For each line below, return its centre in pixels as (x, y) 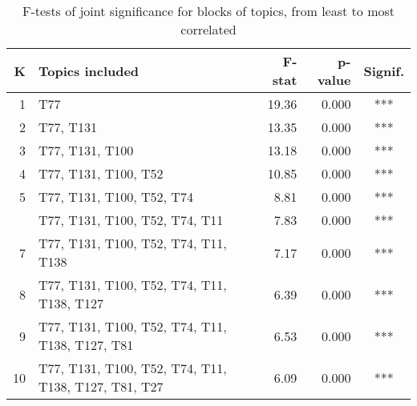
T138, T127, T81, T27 (101, 386)
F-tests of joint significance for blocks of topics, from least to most (208, 11)
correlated (208, 29)
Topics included (89, 70)
